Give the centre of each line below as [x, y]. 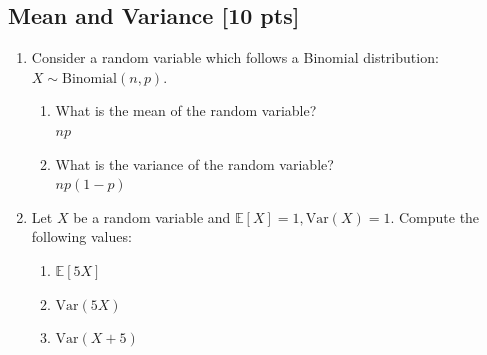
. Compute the [435, 216]
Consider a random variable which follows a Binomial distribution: [235, 57]
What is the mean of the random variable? [186, 110]
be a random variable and [152, 216]
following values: [81, 236]
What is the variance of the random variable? [194, 163]
